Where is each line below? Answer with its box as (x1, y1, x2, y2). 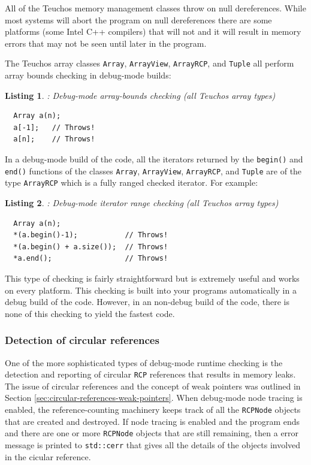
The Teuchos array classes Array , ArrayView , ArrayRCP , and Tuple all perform (5, 57, 294, 70)
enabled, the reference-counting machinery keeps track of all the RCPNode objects (5, 403, 301, 415)
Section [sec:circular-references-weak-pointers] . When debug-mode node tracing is (5, 391, 303, 404)
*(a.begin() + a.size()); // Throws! (13, 242, 168, 251)
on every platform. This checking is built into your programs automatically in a (5, 283, 297, 296)
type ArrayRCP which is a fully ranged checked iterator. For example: (5, 176, 258, 189)
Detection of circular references (5, 333, 159, 348)
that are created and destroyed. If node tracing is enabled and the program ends (5, 415, 300, 427)
